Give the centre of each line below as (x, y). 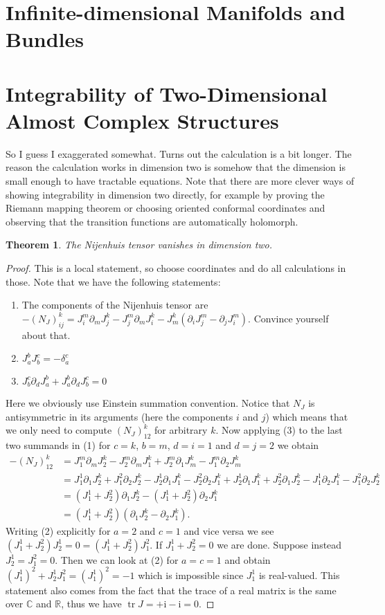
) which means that (307, 416)
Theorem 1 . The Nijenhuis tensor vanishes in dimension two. (139, 245)
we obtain (298, 445)
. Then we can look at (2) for (117, 559)
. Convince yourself (288, 318)
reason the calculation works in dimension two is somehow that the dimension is (176, 167)
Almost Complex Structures (142, 120)
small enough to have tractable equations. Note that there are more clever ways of (180, 181)
